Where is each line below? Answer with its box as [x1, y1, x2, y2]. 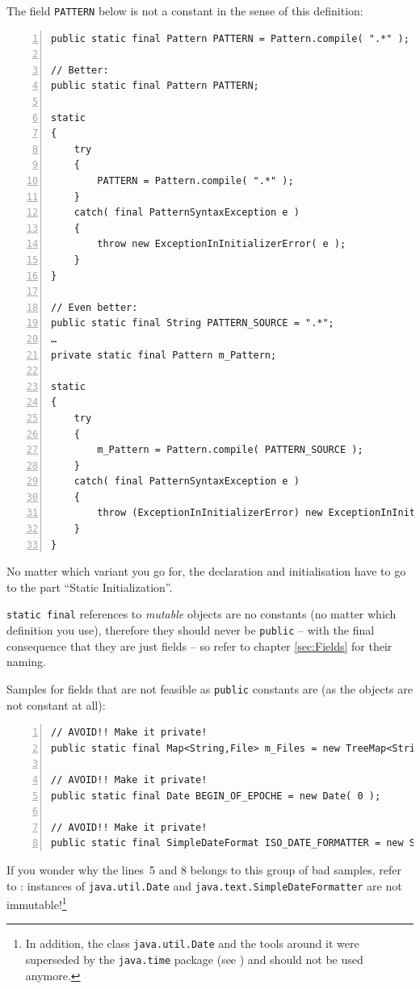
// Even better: [51, 301, 138, 313]
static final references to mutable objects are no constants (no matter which [6, 606, 397, 622]
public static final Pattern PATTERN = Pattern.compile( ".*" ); [51, 32, 409, 44]
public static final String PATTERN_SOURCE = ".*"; [51, 317, 334, 329]
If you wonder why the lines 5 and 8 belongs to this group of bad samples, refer [6, 861, 401, 878]
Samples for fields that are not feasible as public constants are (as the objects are [6, 680, 413, 697]
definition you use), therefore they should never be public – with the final [6, 622, 375, 639]
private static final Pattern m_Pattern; [51, 349, 277, 361]
